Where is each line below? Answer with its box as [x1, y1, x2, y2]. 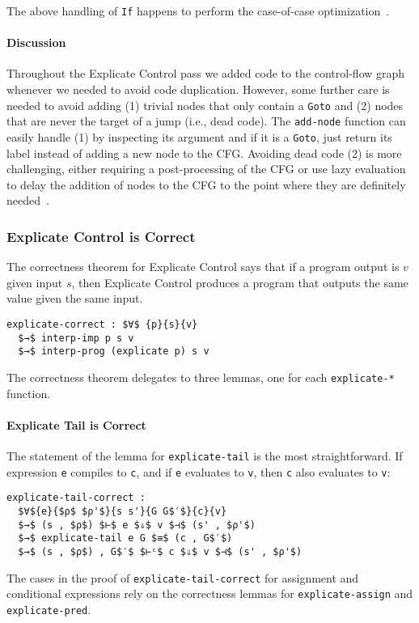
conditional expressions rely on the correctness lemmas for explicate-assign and [6, 585, 413, 602]
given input [6, 273, 63, 290]
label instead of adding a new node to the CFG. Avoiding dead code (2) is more [6, 144, 402, 161]
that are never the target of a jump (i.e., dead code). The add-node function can [6, 112, 406, 129]
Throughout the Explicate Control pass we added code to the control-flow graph [6, 65, 405, 82]
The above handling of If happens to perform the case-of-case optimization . [6, 2, 390, 19]
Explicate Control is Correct [6, 226, 196, 246]
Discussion [6, 34, 66, 51]
